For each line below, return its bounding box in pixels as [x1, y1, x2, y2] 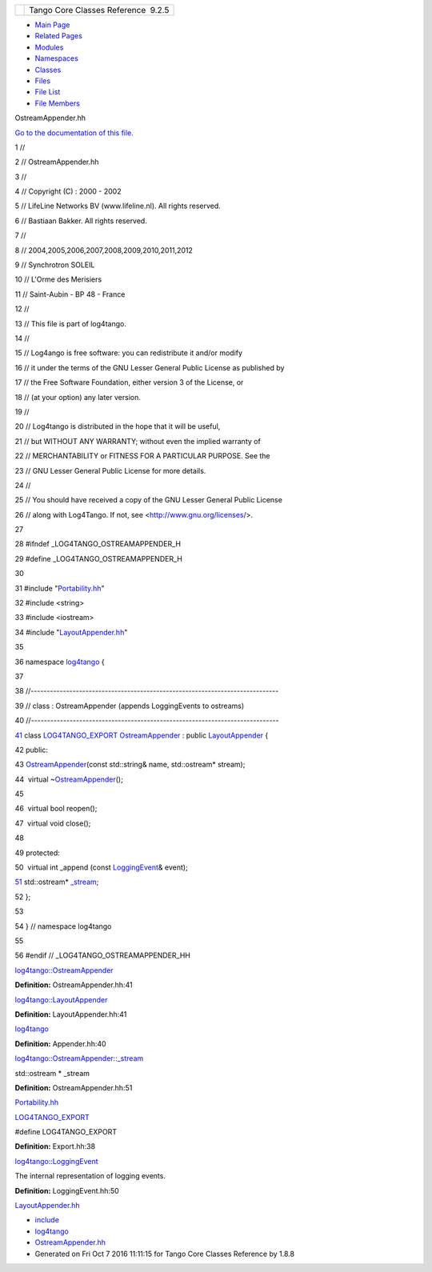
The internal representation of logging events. [14, 1171, 166, 1181]
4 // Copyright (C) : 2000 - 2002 [14, 186, 122, 196]
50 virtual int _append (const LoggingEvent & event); [14, 862, 188, 872]
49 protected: [14, 848, 60, 858]
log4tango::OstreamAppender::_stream [14, 1054, 144, 1063]
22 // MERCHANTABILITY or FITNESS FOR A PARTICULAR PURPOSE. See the [14, 451, 271, 461]
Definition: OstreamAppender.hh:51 [14, 1082, 133, 1092]
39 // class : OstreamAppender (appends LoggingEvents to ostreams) [14, 701, 245, 710]
